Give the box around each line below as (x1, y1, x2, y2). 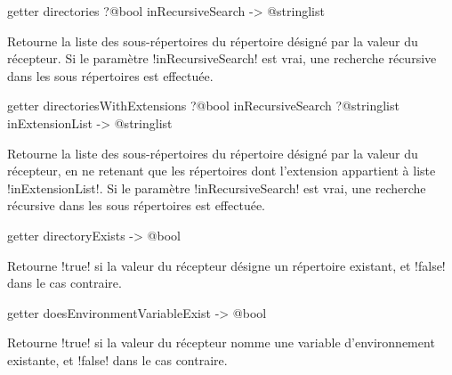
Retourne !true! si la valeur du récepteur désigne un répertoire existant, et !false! (7, 256, 446, 274)
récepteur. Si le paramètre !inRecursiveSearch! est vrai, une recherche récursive (7, 49, 437, 68)
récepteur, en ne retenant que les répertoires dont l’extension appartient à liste (7, 161, 436, 180)
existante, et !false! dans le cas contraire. (7, 350, 228, 369)
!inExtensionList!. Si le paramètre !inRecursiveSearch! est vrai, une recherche (7, 178, 426, 197)
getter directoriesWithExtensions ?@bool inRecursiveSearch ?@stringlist (7, 96, 400, 115)
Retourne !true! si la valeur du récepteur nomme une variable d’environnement (7, 333, 435, 352)
